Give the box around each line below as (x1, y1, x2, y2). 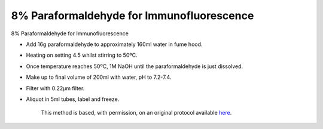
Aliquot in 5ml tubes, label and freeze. (26, 96, 120, 103)
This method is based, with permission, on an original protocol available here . (41, 109, 232, 116)
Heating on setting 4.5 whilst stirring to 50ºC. (26, 51, 138, 59)
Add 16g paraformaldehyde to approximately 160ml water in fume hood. (26, 41, 203, 48)
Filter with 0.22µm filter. (26, 84, 85, 92)
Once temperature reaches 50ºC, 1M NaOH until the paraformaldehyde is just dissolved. (26, 63, 243, 70)
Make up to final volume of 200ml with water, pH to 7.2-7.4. (26, 73, 172, 81)
